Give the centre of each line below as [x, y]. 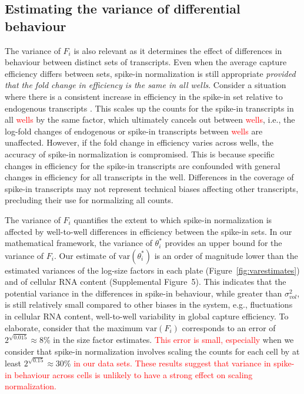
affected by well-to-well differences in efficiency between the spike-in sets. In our [148, 231]
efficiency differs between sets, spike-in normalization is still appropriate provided [150, 73]
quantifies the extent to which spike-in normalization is [173, 219]
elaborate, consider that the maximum [74, 327]
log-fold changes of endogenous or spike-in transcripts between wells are [134, 131]
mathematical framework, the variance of [78, 243]
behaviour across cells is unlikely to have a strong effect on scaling [133, 374]
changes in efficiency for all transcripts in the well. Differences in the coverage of [149, 177]
